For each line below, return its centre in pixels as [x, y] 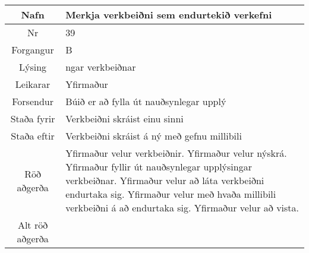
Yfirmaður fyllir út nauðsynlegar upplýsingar [159, 167]
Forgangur [33, 50]
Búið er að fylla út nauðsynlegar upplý [146, 101]
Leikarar [33, 84]
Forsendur [33, 101]
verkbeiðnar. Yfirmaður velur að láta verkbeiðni [165, 180]
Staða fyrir [33, 118]
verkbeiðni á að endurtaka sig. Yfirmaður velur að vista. [182, 208]
